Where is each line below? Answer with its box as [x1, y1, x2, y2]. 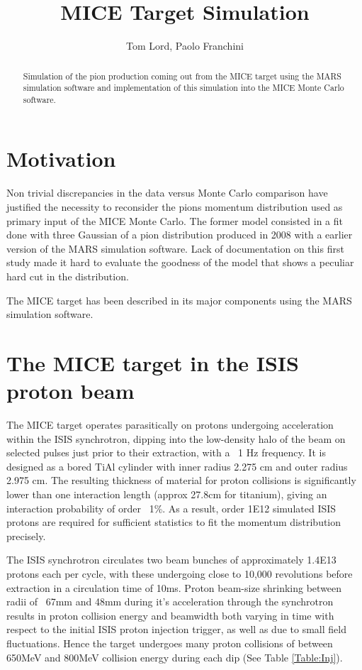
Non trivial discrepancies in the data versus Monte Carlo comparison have [6, 185, 328, 200]
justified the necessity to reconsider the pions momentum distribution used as [6, 199, 343, 214]
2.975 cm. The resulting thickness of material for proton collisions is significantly [6, 473, 356, 488]
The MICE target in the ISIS [6, 348, 299, 377]
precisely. [6, 528, 46, 543]
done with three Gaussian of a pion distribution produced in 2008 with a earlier [6, 227, 353, 242]
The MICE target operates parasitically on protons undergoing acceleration [6, 417, 334, 432]
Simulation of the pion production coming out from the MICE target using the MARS [23, 70, 341, 82]
